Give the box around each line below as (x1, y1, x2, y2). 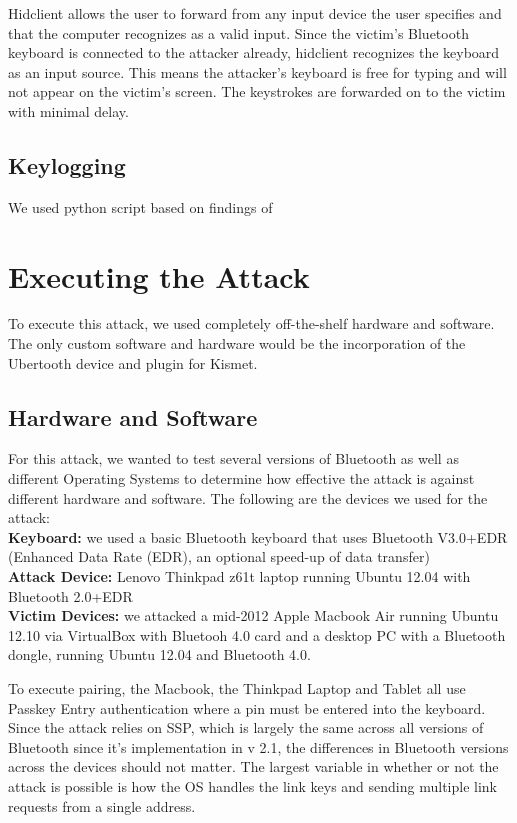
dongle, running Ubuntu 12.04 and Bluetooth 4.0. (8, 644, 311, 665)
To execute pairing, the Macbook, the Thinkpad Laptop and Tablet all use (8, 678, 466, 698)
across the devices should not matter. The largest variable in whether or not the (8, 756, 499, 777)
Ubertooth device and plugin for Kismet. (8, 352, 258, 373)
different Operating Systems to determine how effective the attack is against (8, 468, 475, 489)
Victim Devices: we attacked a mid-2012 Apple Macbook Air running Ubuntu (8, 605, 499, 626)
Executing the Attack (8, 255, 310, 296)
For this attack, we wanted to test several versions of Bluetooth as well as (8, 448, 459, 469)
